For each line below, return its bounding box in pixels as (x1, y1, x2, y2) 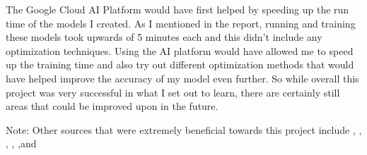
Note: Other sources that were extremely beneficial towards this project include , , (6, 122, 362, 137)
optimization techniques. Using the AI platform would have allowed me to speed (6, 43, 354, 58)
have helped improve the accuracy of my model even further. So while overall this (6, 70, 359, 85)
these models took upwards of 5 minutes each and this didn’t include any (6, 30, 322, 44)
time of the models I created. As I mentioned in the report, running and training (6, 15, 356, 30)
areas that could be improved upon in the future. (6, 99, 219, 113)
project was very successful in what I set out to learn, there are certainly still (6, 85, 340, 99)
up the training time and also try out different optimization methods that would (6, 57, 354, 72)
